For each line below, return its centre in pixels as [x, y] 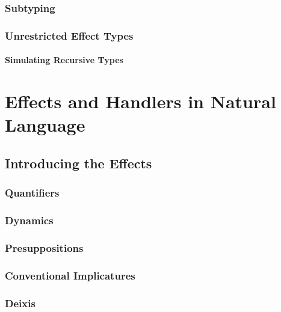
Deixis [20, 303]
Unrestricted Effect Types [69, 35]
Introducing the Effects [79, 163]
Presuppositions [44, 247]
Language [45, 125]
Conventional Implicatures [70, 275]
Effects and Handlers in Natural [140, 101]
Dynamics [29, 220]
